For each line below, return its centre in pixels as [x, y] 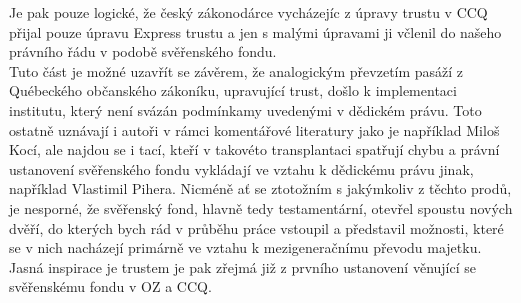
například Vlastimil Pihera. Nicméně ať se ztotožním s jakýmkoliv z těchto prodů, [260, 188]
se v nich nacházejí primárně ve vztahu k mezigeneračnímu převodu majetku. [245, 247]
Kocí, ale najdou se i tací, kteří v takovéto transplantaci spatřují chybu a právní [254, 149]
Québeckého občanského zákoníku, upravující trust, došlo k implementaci [233, 90]
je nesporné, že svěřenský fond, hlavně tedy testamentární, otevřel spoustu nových [261, 207]
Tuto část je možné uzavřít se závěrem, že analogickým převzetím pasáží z [236, 70]
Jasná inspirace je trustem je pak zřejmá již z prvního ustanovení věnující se [242, 266]
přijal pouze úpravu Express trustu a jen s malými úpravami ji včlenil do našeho [255, 31]
